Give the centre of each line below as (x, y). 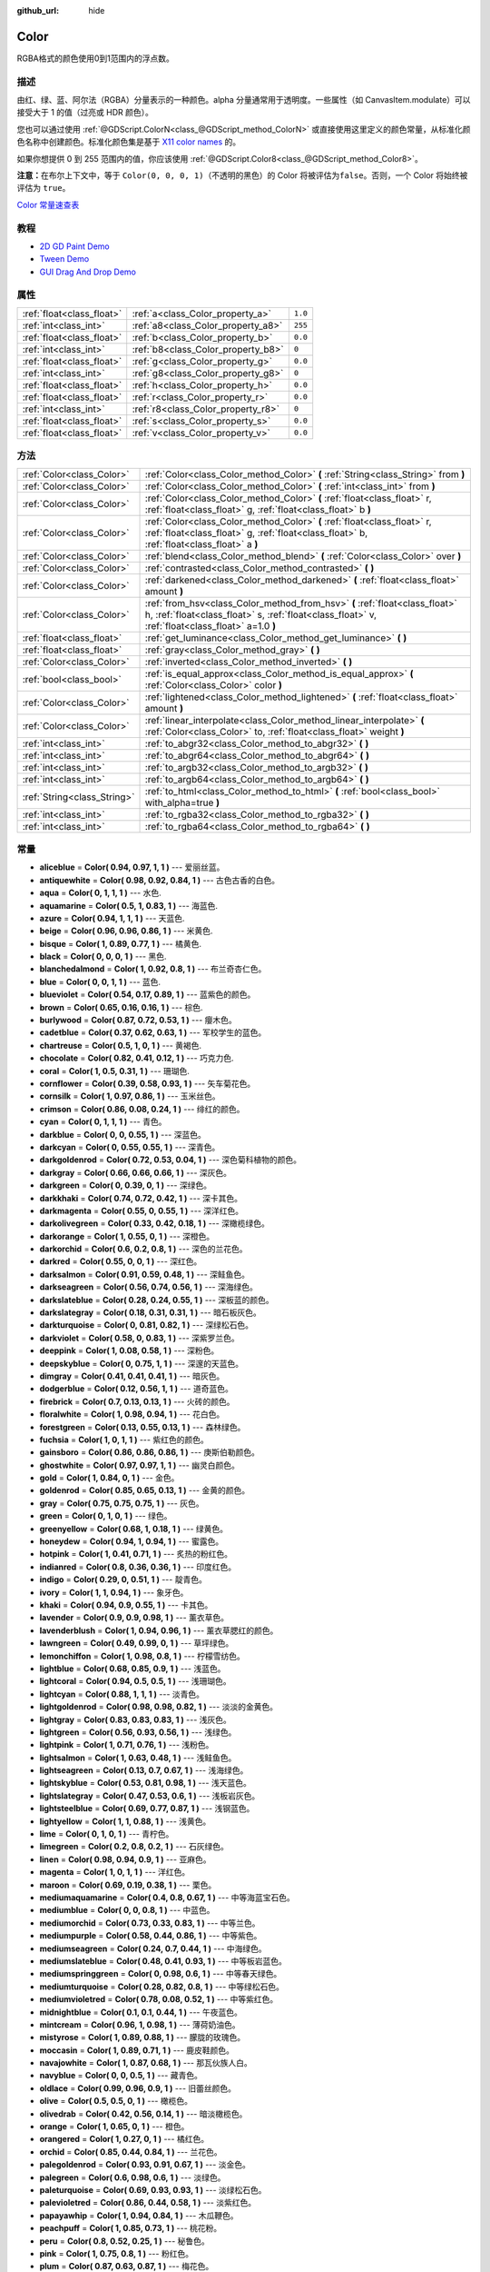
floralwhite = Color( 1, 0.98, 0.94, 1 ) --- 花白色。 (132, 1414)
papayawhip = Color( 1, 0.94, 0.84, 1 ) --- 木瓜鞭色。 (139, 2215)
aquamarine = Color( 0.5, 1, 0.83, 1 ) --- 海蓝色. (128, 905)
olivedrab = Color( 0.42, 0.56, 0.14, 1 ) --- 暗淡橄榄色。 (143, 2114)
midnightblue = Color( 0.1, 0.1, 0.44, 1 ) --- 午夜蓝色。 (141, 2012)
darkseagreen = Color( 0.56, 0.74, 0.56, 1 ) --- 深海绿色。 (148, 1287)
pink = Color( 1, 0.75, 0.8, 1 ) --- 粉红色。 (117, 2253)
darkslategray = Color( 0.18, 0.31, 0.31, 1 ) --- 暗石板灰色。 (151, 1312)
